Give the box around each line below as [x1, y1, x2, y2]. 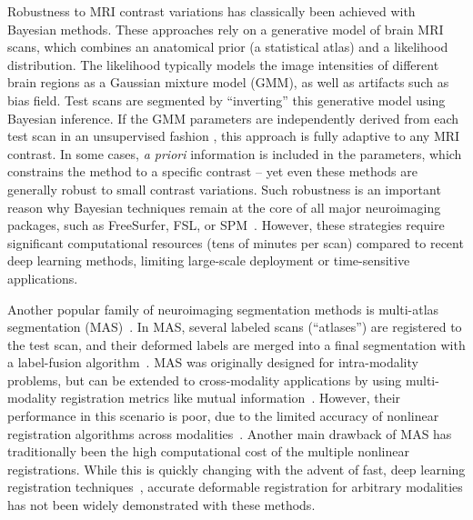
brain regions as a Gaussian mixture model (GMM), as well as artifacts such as [7, 73, 449, 92]
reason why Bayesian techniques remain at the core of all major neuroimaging [7, 197, 441, 216]
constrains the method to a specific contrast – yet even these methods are [7, 162, 418, 181]
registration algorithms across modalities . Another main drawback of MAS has [7, 424, 452, 443]
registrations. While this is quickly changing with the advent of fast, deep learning [7, 459, 466, 478]
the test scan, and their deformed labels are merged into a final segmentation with [7, 335, 466, 354]
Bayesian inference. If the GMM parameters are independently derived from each [7, 108, 459, 127]
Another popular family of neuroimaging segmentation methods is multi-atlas [7, 299, 439, 318]
